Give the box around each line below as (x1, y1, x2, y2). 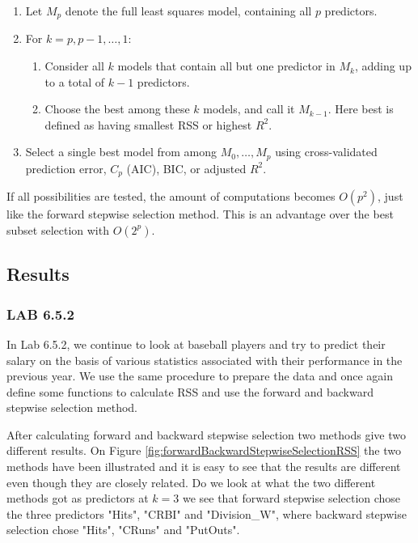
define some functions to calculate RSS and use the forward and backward (6, 383, 374, 400)
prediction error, (25, 159, 107, 176)
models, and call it (203, 100, 295, 117)
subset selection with (6, 221, 109, 238)
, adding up (354, 57, 412, 74)
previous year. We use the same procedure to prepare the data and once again (6, 367, 394, 384)
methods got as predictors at (6, 490, 149, 507)
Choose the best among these (44, 100, 190, 117)
